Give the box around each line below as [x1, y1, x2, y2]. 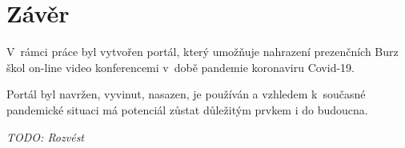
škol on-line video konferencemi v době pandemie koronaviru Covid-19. [6, 58, 355, 75]
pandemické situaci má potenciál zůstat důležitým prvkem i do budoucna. [6, 101, 368, 118]
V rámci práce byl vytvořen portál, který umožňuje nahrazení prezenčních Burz [6, 43, 399, 60]
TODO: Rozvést [6, 128, 85, 145]
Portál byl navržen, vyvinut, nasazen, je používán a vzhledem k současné [6, 86, 366, 102]
